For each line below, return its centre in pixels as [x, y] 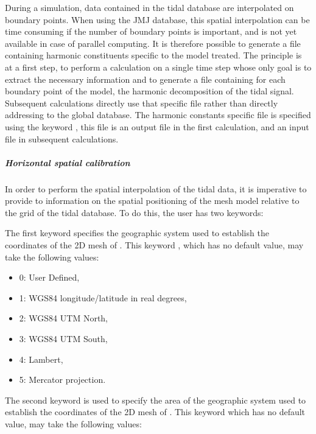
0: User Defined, [49, 277]
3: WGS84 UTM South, [63, 339]
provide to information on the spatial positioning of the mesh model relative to [152, 201]
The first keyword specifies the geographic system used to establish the [137, 233]
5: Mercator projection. [62, 380]
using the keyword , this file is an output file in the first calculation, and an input [157, 126]
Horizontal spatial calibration [68, 162]
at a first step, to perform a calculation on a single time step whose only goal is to [158, 67]
